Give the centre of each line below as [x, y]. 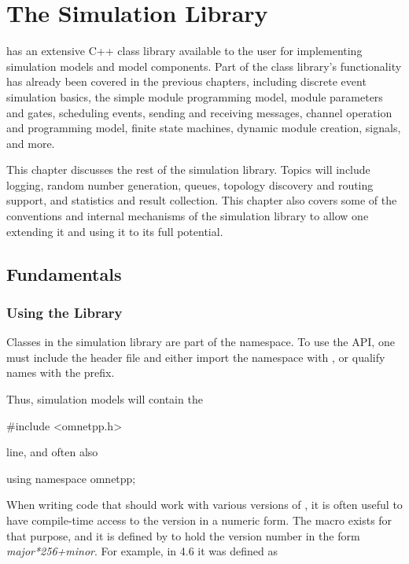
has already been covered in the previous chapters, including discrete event [186, 81]
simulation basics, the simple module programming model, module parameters [195, 96]
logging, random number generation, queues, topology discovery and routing [190, 184]
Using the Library [64, 312]
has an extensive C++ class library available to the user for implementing [184, 51]
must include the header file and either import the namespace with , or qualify [196, 357]
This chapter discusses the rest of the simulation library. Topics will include [188, 170]
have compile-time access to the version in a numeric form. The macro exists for [199, 520]
